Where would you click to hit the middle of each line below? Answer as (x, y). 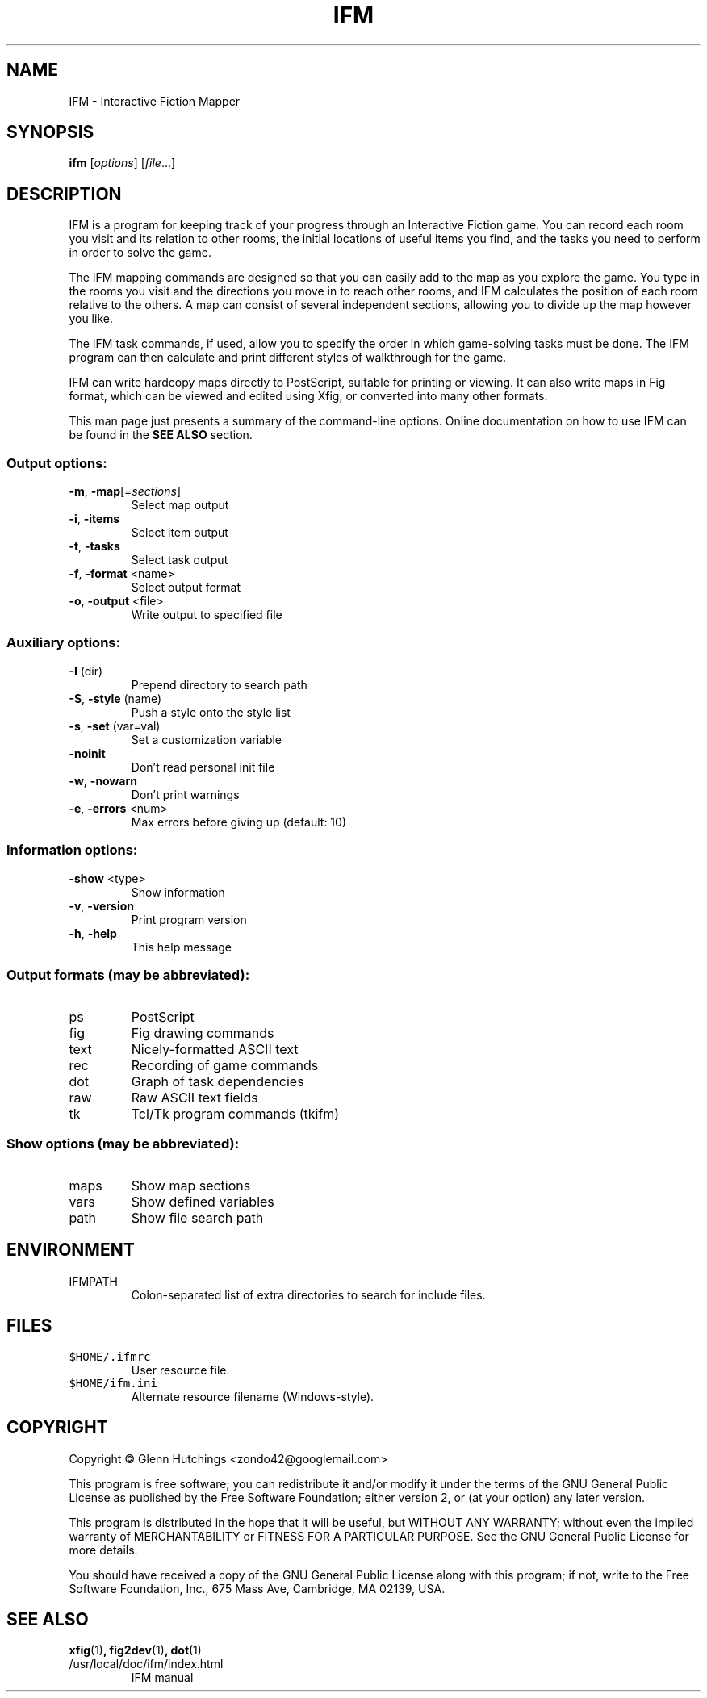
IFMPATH (93, 1281)
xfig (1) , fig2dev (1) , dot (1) (135, 1650)
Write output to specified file (207, 615)
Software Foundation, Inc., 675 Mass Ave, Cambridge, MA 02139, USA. (257, 1588)
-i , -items (94, 519)
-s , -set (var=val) (115, 726)
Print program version (189, 919)
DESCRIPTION (64, 194)
